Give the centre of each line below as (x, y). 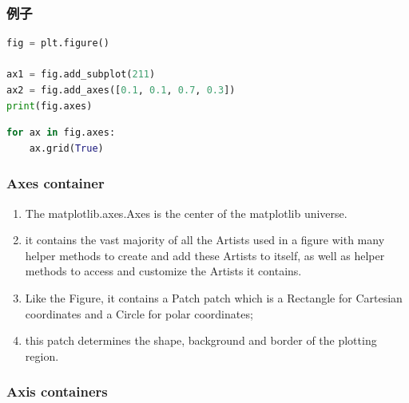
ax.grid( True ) (66, 148)
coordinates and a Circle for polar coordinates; (139, 313)
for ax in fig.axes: (61, 133)
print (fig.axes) (50, 106)
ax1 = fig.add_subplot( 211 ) (81, 75)
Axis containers (57, 391)
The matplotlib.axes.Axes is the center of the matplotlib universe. (186, 213)
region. (42, 356)
